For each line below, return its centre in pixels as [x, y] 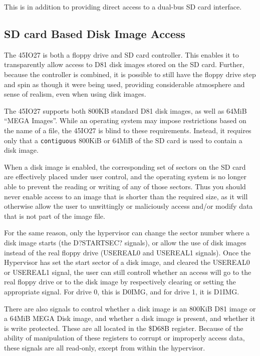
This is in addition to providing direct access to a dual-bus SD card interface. [123, 7]
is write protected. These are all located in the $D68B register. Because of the [124, 328]
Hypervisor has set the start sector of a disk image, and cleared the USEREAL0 [127, 262]
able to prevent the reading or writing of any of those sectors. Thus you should [125, 186]
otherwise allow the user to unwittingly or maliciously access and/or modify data [128, 206]
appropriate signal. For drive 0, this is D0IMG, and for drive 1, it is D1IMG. [122, 291]
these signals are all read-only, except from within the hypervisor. [105, 347]
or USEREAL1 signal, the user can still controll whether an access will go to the [128, 272]
